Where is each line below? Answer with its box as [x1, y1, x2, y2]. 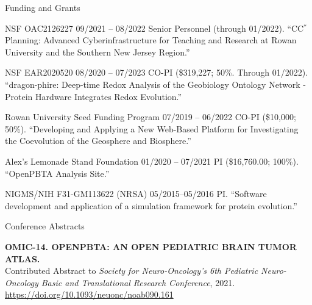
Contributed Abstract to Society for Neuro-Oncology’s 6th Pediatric [5, 264, 258, 277]
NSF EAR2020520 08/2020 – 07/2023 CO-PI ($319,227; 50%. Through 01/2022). [5, 66, 308, 79]
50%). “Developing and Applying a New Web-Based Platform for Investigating [5, 122, 299, 135]
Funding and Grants [5, 1, 80, 13]
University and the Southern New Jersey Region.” [5, 45, 190, 58]
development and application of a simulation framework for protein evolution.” [5, 199, 297, 212]
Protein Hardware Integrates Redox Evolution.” [5, 90, 182, 102]
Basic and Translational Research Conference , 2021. [41, 276, 235, 289]
